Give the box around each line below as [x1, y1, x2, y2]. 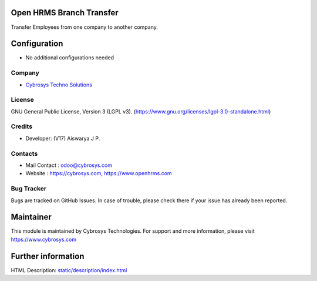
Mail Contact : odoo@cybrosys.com [25, 162, 113, 169]
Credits [11, 122, 32, 131]
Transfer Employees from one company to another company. [11, 24, 158, 31]
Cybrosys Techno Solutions [25, 81, 92, 88]
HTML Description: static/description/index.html [11, 266, 127, 273]
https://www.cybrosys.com [11, 236, 76, 243]
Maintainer [11, 212, 52, 222]
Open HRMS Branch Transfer [11, 8, 119, 18]
